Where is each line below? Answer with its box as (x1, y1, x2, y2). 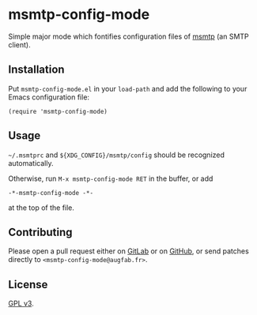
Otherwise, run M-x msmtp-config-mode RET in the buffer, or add (8, 174, 214, 183)
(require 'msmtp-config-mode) (8, 107, 108, 115)
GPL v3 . (8, 298, 34, 309)
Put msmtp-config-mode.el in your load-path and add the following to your (8, 84, 248, 93)
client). (8, 39, 31, 49)
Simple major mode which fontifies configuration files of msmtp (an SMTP (8, 32, 249, 41)
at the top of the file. (8, 203, 75, 212)
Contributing (8, 225, 73, 238)
